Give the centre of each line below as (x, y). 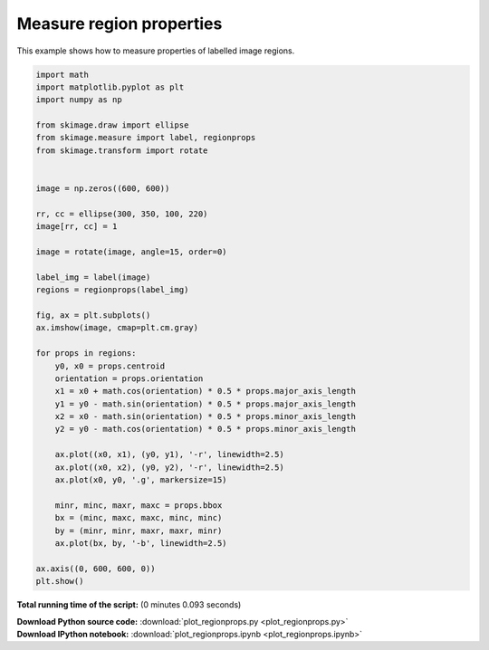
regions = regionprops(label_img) (112, 290)
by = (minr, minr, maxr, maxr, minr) (139, 531)
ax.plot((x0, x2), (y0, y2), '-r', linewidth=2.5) (169, 467)
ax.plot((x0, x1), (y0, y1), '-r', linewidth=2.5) (169, 454)
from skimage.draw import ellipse (112, 125)
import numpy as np (79, 100)
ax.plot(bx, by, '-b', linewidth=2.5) (141, 543)
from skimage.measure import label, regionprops (146, 138)
